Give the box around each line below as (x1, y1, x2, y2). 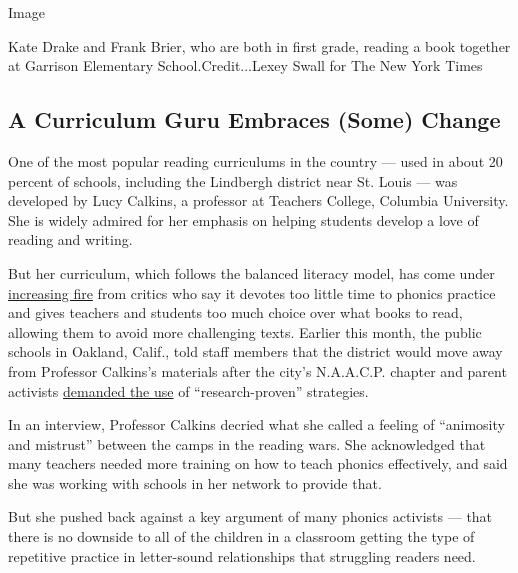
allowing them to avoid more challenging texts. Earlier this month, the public (8, 321, 482, 342)
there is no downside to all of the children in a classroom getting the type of (8, 526, 475, 547)
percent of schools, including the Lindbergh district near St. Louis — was (8, 170, 458, 191)
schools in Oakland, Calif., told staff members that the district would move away (8, 341, 503, 362)
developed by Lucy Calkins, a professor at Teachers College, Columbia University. (8, 190, 509, 211)
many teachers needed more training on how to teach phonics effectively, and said (8, 453, 508, 474)
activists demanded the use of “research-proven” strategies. (8, 380, 369, 401)
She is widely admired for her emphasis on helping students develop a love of (8, 209, 479, 230)
